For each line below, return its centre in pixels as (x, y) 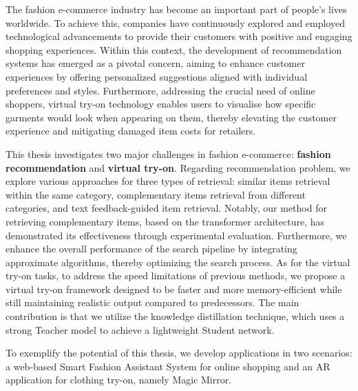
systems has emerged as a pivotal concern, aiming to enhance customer (155, 63)
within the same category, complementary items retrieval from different (156, 194)
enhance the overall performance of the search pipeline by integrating (151, 249)
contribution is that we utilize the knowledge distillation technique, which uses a (175, 316)
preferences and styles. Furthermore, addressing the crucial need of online (160, 90)
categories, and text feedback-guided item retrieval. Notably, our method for (166, 208)
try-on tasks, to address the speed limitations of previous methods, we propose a (176, 275)
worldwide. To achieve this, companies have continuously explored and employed (176, 22)
